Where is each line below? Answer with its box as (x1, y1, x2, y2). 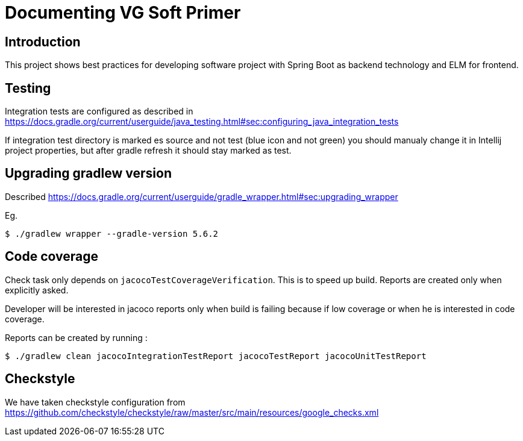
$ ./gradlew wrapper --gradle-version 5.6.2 (5, 228, 219, 239)
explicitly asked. (5, 284, 69, 295)
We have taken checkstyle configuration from (5, 396, 186, 407)
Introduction (5, 34, 81, 49)
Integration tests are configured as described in (5, 106, 193, 117)
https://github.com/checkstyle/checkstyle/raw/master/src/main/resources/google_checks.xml (5, 407, 379, 418)
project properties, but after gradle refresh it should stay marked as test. (5, 145, 292, 156)
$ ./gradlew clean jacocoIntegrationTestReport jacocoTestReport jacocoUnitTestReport (5, 351, 427, 361)
